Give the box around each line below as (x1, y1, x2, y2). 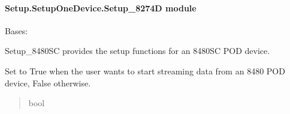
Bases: (5, 24, 28, 37)
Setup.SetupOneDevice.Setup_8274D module (5, 1, 197, 14)
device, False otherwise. (5, 76, 91, 89)
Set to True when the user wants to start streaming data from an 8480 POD (5, 64, 285, 77)
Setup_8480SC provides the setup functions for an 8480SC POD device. (5, 44, 270, 57)
